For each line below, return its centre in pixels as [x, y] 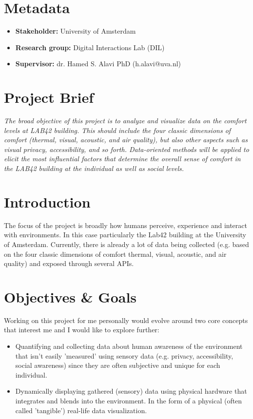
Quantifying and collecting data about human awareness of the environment [129, 346]
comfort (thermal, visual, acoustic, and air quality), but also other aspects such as [126, 140]
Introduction [47, 201]
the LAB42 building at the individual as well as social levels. [94, 168]
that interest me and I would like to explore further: [82, 330]
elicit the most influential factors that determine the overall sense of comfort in [122, 159]
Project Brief [49, 97]
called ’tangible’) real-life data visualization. [81, 410]
